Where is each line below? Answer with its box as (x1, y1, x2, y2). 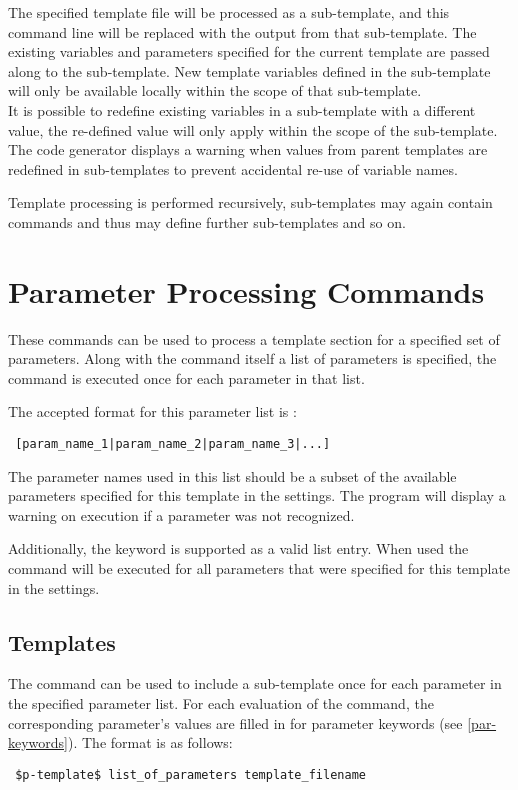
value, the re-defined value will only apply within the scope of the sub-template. (8, 119, 498, 140)
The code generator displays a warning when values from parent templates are (8, 139, 488, 160)
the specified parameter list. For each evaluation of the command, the (8, 693, 434, 714)
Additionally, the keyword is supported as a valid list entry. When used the (8, 538, 469, 559)
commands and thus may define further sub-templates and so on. (8, 211, 406, 232)
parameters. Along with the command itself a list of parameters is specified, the (8, 348, 497, 369)
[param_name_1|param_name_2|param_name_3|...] (15, 437, 331, 452)
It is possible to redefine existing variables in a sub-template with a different (8, 99, 476, 120)
